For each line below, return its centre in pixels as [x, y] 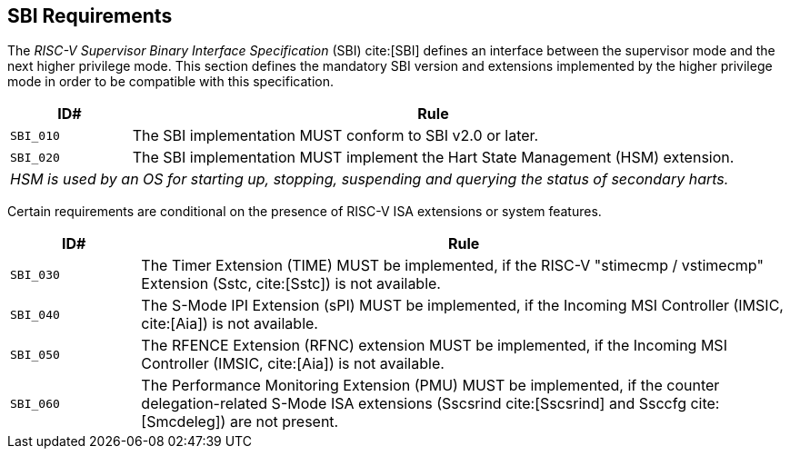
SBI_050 [35, 354]
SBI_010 [35, 135]
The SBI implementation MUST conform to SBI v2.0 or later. [335, 136]
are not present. [284, 422]
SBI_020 [35, 157]
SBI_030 [35, 274]
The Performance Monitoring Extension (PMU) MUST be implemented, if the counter [430, 386]
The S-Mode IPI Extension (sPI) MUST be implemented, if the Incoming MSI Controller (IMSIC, [462, 306]
